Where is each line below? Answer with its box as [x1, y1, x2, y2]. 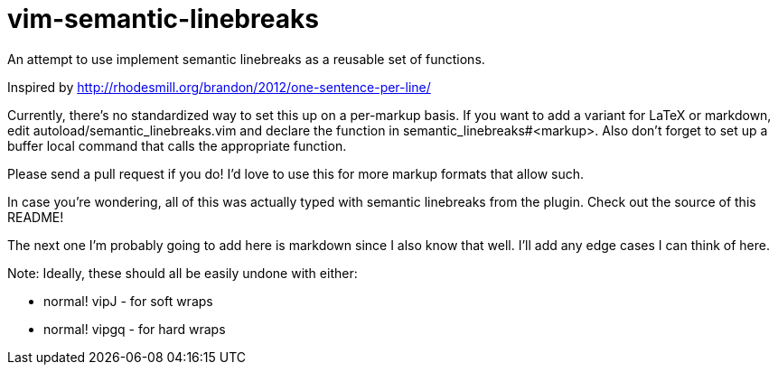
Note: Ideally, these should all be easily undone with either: [7, 265, 358, 281]
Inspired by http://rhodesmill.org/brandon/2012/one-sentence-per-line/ [7, 79, 431, 95]
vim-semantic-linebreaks [7, 4, 319, 34]
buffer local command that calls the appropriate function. [7, 137, 347, 153]
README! [7, 209, 64, 225]
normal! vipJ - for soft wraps [43, 293, 213, 309]
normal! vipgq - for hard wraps [43, 321, 226, 337]
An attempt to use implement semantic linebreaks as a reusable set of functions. [7, 51, 485, 67]
